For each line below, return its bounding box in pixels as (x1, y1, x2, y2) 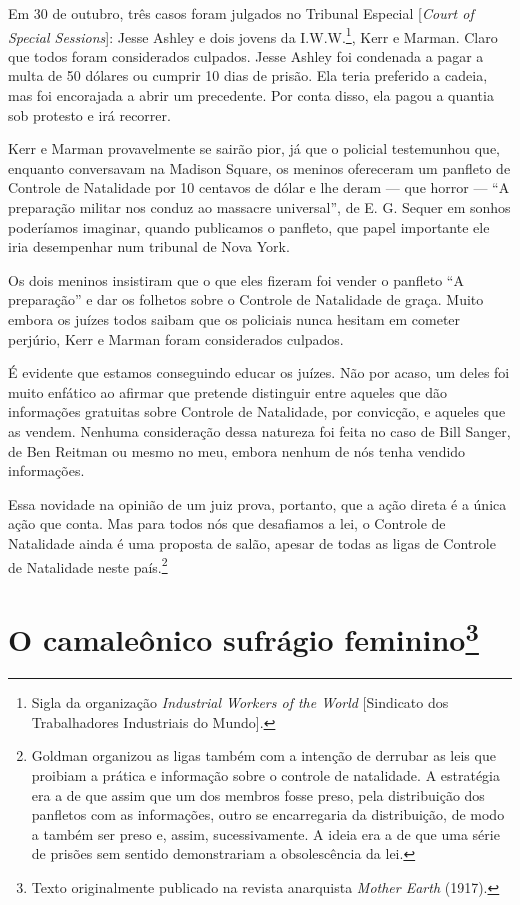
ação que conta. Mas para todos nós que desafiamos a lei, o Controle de (8, 513, 446, 534)
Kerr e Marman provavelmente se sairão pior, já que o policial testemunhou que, (8, 138, 500, 159)
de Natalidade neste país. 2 (8, 553, 168, 577)
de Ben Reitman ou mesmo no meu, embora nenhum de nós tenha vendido (8, 440, 466, 461)
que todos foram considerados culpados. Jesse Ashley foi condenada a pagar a (8, 45, 484, 66)
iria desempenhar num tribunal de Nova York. (8, 236, 290, 257)
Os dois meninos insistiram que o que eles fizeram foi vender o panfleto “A (8, 269, 464, 290)
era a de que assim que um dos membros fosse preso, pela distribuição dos (31, 784, 485, 805)
